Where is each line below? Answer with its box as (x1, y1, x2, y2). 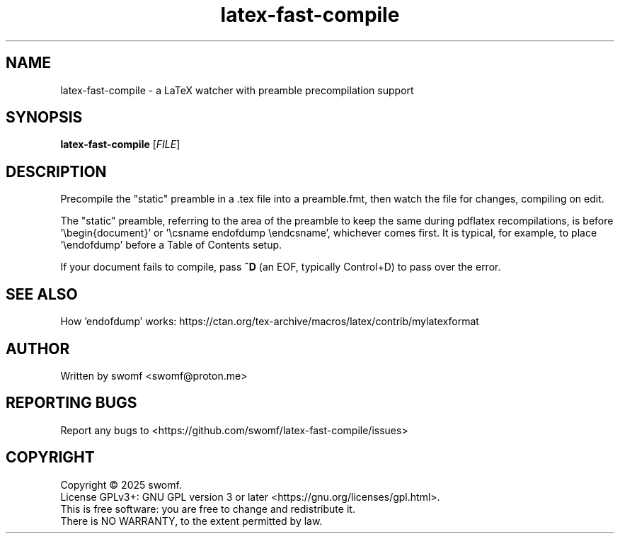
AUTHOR (6, 339, 70, 358)
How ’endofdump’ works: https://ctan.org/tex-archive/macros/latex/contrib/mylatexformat (60, 315, 479, 328)
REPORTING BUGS (6, 394, 137, 412)
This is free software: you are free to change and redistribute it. (60, 502, 355, 515)
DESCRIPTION (6, 162, 107, 181)
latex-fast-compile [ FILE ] (60, 138, 180, 151)
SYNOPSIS (6, 108, 83, 127)
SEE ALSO (6, 285, 78, 303)
